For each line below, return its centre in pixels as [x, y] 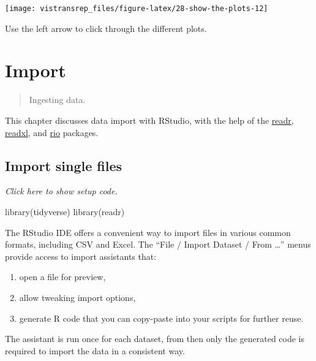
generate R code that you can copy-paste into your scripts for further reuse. [161, 318]
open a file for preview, [62, 277]
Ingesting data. [57, 100]
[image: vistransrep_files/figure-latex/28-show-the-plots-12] [137, 9]
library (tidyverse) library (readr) [65, 211]
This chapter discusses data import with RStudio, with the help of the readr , [149, 120]
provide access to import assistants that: [81, 256]
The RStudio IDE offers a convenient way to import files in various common [148, 232]
